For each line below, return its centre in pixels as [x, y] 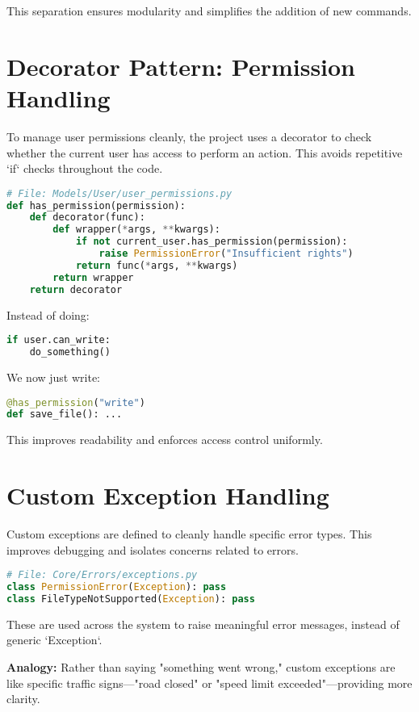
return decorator [76, 289]
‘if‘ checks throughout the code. [85, 168]
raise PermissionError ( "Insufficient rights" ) [226, 254]
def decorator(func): [87, 218]
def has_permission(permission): [96, 205]
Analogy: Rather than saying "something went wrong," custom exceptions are [201, 666]
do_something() [70, 352]
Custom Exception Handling [168, 495]
